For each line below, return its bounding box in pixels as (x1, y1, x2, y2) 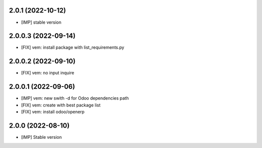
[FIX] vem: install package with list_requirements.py (21, 44, 125, 50)
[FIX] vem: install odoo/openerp (21, 109, 85, 115)
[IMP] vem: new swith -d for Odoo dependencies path (21, 95, 129, 101)
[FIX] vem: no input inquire (21, 70, 75, 76)
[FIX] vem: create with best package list (21, 102, 101, 108)
